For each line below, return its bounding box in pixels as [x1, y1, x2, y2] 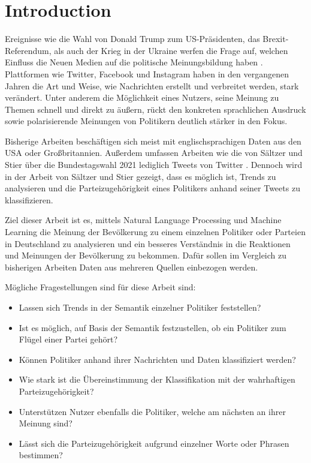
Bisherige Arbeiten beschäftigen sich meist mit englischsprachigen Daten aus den [5, 134, 301, 147]
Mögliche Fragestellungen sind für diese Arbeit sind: [5, 281, 196, 293]
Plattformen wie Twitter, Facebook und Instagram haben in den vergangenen [5, 67, 289, 80]
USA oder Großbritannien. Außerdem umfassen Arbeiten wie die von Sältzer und [5, 146, 303, 159]
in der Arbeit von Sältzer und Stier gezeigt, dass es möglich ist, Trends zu [5, 170, 276, 182]
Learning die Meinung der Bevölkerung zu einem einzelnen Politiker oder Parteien [5, 226, 306, 238]
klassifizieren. [5, 193, 53, 206]
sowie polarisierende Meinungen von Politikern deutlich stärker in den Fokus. [5, 115, 288, 127]
